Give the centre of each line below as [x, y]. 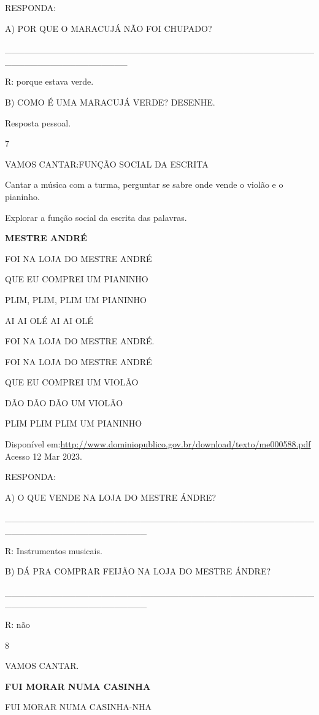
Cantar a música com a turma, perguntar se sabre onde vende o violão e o [144, 184]
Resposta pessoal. [38, 122]
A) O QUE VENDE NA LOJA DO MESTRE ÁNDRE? [110, 497]
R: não [17, 624]
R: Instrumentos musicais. [54, 550]
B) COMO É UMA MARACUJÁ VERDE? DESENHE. [110, 102]
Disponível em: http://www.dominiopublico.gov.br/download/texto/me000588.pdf [158, 444]
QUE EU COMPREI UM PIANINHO [77, 279]
